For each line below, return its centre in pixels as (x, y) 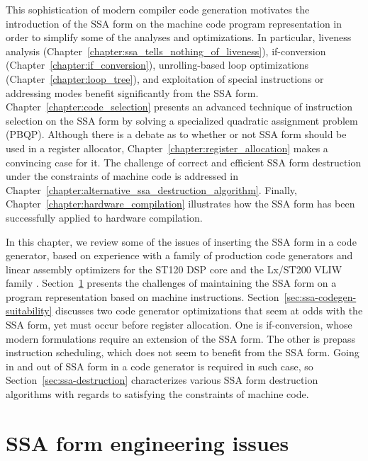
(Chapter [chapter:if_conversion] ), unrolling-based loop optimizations (157, 65)
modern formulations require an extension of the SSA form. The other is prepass (181, 338)
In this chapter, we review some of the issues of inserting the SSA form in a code (181, 241)
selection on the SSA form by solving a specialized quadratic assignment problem (182, 120)
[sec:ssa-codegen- (320, 296)
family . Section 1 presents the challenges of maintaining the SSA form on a (171, 283)
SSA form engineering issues (147, 442)
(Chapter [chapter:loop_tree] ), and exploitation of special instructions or (165, 78)
